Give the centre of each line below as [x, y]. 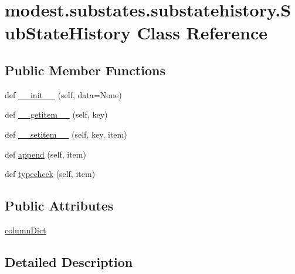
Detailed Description [69, 261]
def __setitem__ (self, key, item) [66, 134]
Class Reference [202, 33]
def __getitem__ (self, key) [56, 114]
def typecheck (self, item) [50, 174]
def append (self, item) [45, 154]
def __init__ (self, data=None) [63, 94]
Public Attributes [59, 205]
